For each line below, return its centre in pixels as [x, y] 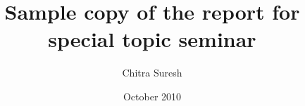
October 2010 [152, 96]
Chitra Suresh [152, 73]
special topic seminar [152, 39]
